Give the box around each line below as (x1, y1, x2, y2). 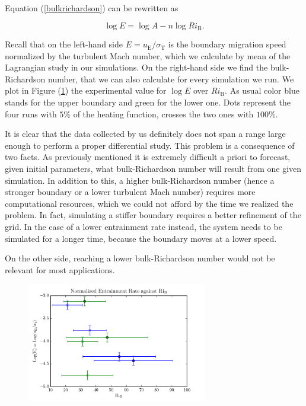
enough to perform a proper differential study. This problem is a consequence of (5, 139, 295, 151)
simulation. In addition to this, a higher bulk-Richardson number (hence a (5, 174, 275, 186)
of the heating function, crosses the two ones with (73, 107, 254, 120)
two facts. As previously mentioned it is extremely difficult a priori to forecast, (5, 151, 291, 163)
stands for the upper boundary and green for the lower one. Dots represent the (5, 96, 291, 108)
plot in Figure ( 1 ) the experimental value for (5, 84, 167, 97)
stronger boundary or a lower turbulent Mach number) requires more (5, 186, 256, 198)
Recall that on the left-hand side (5, 38, 123, 50)
